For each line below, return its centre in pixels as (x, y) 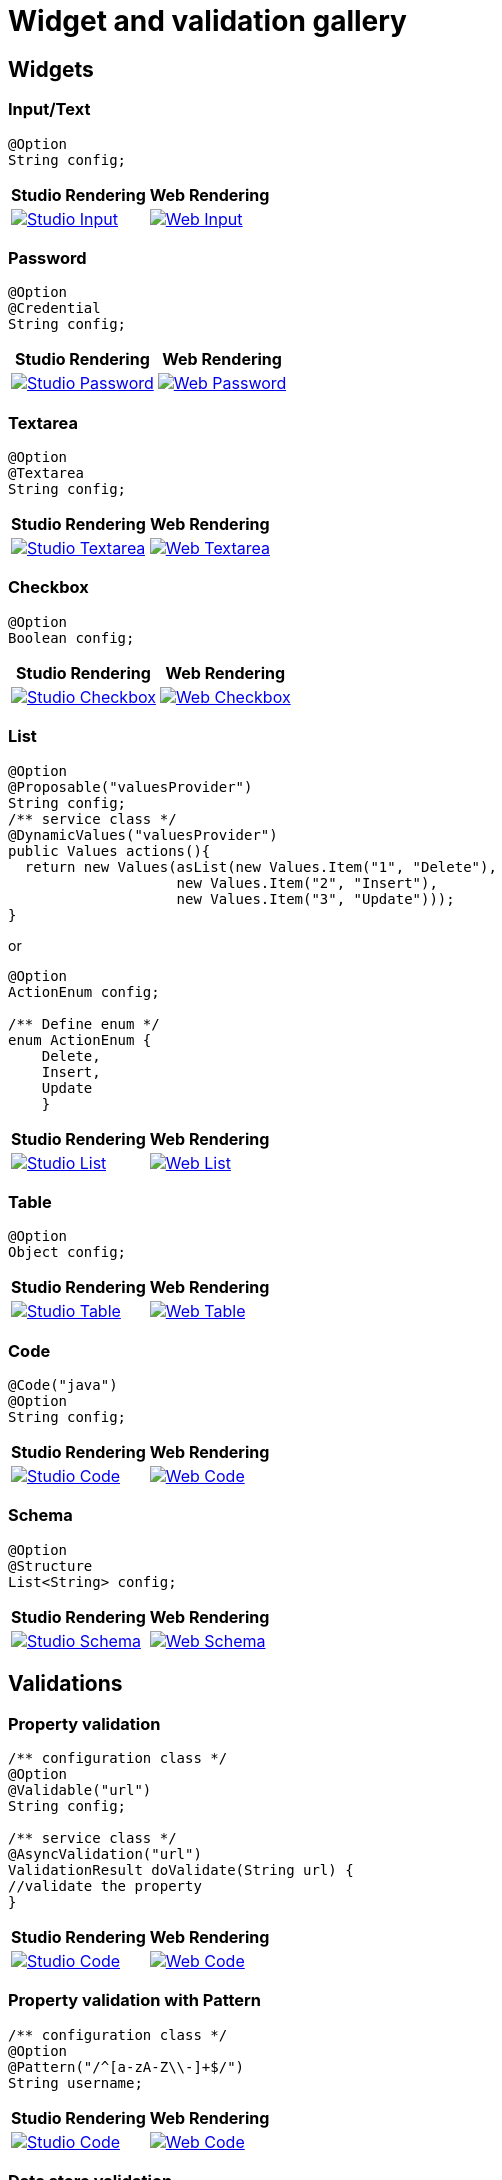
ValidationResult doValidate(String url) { (181, 1870)
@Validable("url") (80, 1790)
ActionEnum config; (84, 991)
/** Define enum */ (84, 1023)
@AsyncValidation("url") (105, 1854)
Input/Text (49, 109)
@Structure (50, 1565)
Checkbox (48, 587)
